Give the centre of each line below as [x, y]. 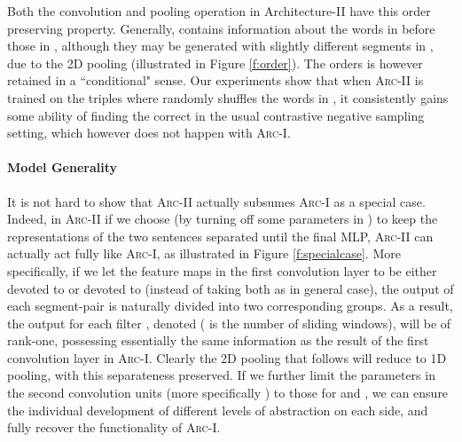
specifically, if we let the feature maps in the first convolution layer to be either [222, 270]
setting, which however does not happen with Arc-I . [149, 133]
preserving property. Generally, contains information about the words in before [221, 28]
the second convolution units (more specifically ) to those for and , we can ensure [228, 393]
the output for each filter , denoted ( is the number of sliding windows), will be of [229, 323]
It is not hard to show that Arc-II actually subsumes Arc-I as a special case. [216, 201]
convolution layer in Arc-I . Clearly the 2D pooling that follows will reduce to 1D [227, 357]
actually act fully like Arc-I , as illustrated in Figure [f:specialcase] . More [204, 253]
